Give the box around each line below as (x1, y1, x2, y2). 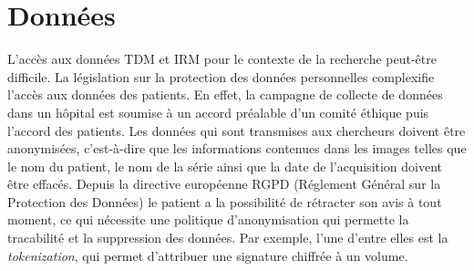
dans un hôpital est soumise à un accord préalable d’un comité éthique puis (7, 102, 429, 121)
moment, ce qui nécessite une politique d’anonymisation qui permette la (7, 210, 409, 229)
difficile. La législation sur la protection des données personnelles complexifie (7, 67, 435, 86)
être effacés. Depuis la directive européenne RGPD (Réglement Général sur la (7, 174, 441, 193)
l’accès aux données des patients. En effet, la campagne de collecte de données (7, 85, 443, 104)
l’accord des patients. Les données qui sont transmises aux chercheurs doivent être (7, 120, 466, 140)
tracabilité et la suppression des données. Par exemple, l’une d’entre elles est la (7, 228, 448, 247)
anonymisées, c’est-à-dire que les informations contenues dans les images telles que (7, 139, 467, 158)
